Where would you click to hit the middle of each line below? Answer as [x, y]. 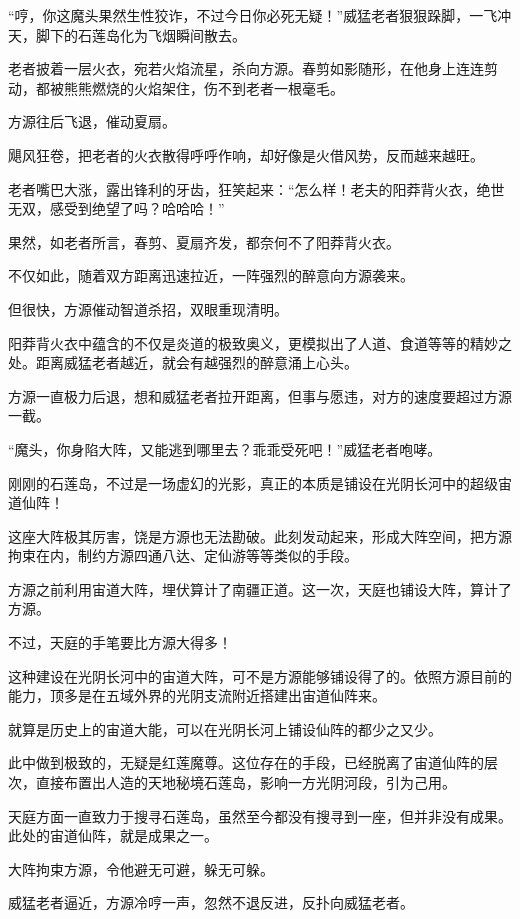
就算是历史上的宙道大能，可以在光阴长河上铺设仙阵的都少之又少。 [225, 728]
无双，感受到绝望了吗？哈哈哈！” [116, 208]
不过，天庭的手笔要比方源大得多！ [120, 642]
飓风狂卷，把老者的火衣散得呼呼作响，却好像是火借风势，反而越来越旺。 [246, 154]
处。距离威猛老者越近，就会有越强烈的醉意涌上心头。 [183, 362]
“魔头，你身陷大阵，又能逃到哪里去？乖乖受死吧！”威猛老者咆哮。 [225, 448]
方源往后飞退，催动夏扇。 [92, 121]
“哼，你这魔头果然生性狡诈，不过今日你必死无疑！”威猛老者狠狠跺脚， [239, 15]
